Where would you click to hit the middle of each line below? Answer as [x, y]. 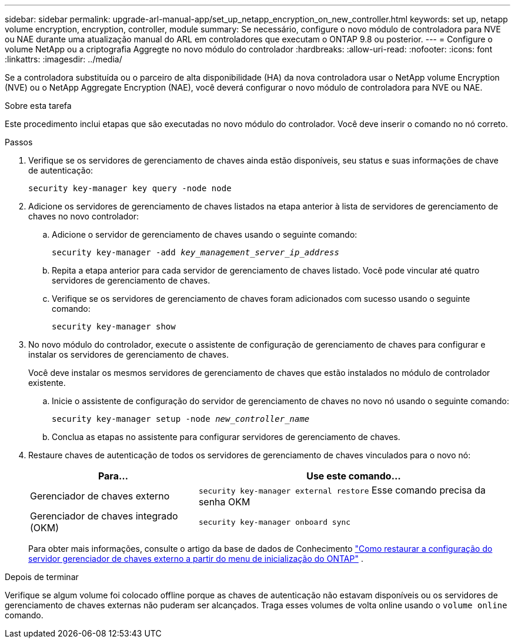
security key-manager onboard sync [275, 522]
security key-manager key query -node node [130, 188]
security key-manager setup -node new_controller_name [181, 419]
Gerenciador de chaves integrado [104, 516]
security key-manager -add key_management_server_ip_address [195, 252]
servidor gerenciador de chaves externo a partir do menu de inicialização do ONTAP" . [196, 559]
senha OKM [224, 502]
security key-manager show [114, 327]
